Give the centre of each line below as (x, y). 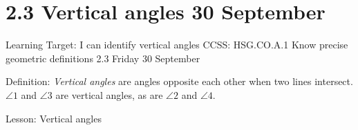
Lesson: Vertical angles (54, 118)
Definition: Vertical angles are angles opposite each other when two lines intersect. (179, 81)
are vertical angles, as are (109, 94)
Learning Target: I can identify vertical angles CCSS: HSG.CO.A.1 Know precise (177, 45)
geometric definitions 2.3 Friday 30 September (103, 58)
